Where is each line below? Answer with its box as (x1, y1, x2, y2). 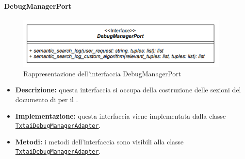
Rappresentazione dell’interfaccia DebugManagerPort (23, 68, 181, 78)
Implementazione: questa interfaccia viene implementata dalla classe (15, 110, 226, 121)
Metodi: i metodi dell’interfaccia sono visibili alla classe (15, 136, 184, 146)
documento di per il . (15, 94, 78, 105)
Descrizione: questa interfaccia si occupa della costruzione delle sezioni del (15, 85, 241, 95)
